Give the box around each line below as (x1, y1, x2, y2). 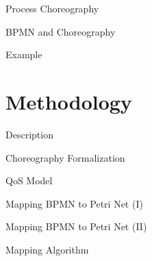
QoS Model (5, 173, 53, 188)
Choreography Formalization (5, 150, 125, 164)
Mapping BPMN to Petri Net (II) (5, 219, 147, 234)
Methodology (5, 87, 132, 115)
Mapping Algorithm (5, 242, 89, 256)
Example (5, 47, 42, 62)
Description (5, 127, 53, 141)
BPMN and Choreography (5, 24, 116, 38)
